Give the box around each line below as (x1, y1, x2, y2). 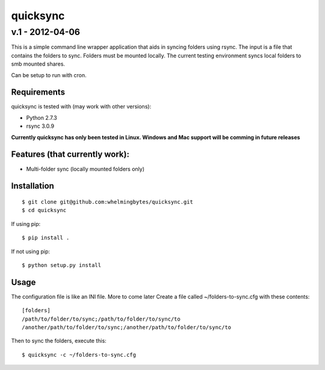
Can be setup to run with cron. (11, 71, 87, 78)
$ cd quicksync (22, 207, 67, 214)
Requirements (11, 87, 66, 98)
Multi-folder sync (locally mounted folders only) (26, 165, 144, 172)
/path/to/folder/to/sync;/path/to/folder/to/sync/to (22, 315, 181, 322)
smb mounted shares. (11, 60, 66, 67)
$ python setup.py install (22, 262, 102, 268)
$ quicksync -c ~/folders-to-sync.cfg (22, 351, 137, 358)
